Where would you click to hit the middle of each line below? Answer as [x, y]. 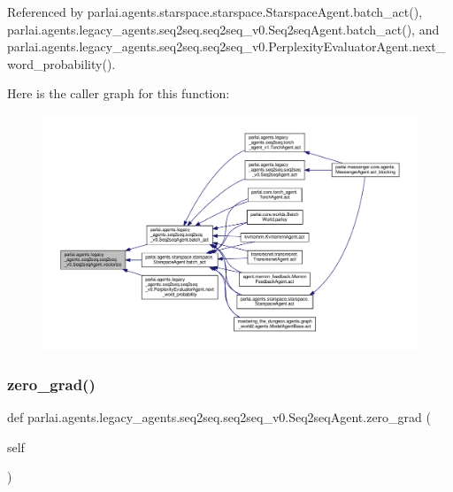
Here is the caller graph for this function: [119, 93]
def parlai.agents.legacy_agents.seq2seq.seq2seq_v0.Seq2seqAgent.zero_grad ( [219, 417]
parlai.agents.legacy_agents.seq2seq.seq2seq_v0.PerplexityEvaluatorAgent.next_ [226, 46]
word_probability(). [61, 63]
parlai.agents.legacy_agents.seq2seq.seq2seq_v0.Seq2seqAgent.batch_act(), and [223, 29]
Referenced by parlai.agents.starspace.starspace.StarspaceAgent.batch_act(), [215, 12]
